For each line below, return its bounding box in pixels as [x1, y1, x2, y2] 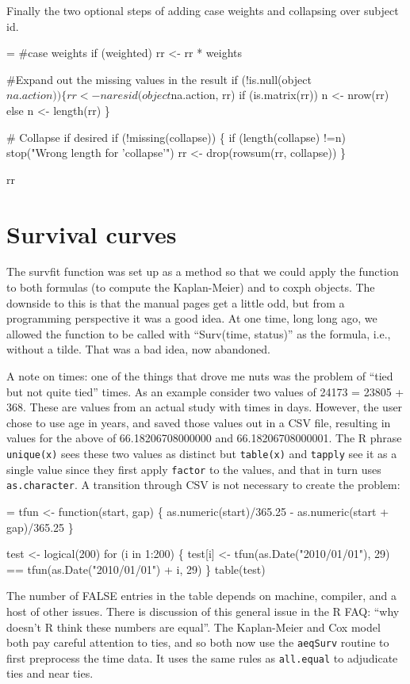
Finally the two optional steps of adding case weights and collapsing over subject [6, 2, 399, 18]
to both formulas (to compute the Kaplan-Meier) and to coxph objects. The [6, 279, 375, 296]
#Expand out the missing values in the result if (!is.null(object [6, 71, 312, 87]
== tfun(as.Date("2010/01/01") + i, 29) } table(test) [6, 560, 266, 577]
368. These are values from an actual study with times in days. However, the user [6, 399, 403, 415]
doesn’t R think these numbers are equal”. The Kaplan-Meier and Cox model [6, 618, 381, 635]
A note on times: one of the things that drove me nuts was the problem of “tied [6, 368, 393, 384]
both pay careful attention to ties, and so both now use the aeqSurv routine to [6, 634, 389, 651]
